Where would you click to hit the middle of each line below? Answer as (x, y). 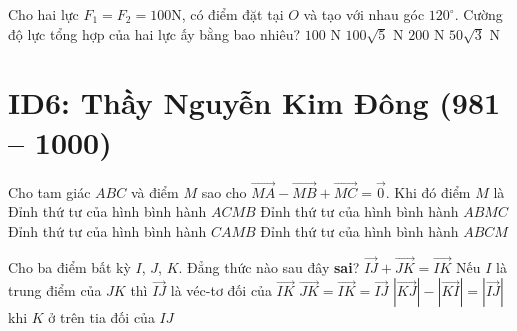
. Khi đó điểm (428, 191)
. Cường (478, 14)
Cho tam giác (49, 191)
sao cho (224, 191)
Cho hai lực (43, 14)
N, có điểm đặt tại (227, 14)
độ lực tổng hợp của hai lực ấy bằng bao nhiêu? (154, 33)
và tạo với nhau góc (364, 14)
